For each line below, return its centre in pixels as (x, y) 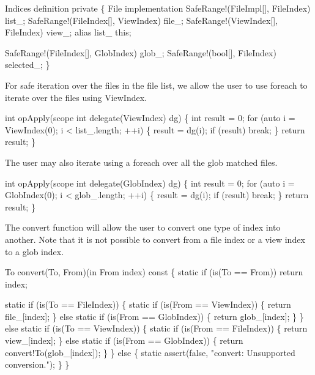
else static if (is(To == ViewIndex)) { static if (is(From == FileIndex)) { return (156, 328)
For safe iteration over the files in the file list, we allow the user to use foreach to (156, 85)
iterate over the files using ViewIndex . (76, 97)
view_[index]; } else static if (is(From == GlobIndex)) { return (124, 340)
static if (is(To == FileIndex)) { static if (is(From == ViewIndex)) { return (148, 304)
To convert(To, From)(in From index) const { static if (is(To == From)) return (154, 272)
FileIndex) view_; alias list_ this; (68, 32)
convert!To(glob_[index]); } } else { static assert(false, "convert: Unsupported (150, 352)
